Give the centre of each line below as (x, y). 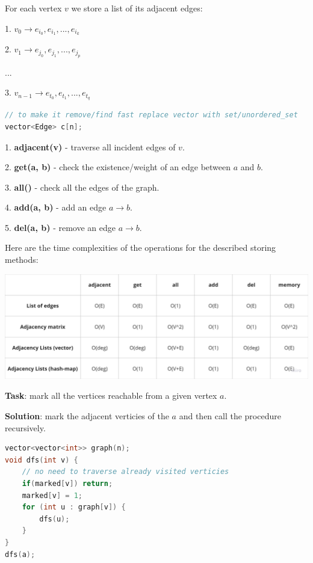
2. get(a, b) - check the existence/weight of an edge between (118, 167)
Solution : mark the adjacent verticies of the (87, 416)
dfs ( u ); (54, 519)
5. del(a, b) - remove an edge (60, 227)
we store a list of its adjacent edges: (137, 8)
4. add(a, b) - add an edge (56, 207)
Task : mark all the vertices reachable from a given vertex (111, 395)
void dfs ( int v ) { (42, 460)
